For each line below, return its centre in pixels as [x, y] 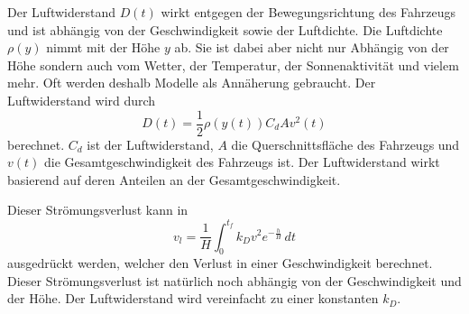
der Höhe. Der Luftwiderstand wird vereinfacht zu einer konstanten [193, 298]
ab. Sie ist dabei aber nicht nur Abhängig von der [312, 47]
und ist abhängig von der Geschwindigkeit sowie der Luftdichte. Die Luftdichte [225, 29]
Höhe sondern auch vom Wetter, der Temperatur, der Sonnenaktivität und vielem [233, 65]
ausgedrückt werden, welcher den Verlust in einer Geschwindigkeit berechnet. [220, 263]
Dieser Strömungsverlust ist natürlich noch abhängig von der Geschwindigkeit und [234, 280]
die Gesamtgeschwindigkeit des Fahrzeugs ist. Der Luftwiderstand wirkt [242, 162]
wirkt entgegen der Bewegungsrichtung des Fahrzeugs [308, 12]
